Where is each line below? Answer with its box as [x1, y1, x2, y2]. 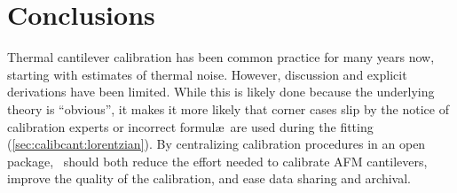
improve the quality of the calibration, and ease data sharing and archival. [7, 169, 411, 188]
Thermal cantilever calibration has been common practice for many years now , [7, 48, 435, 66]
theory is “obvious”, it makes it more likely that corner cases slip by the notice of [7, 99, 449, 118]
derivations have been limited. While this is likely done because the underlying [7, 82, 435, 101]
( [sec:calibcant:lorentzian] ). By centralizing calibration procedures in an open [7, 135, 426, 153]
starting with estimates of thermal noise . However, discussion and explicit [7, 65, 407, 83]
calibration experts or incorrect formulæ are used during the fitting [7, 117, 374, 135]
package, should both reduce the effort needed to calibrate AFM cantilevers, [7, 151, 428, 170]
